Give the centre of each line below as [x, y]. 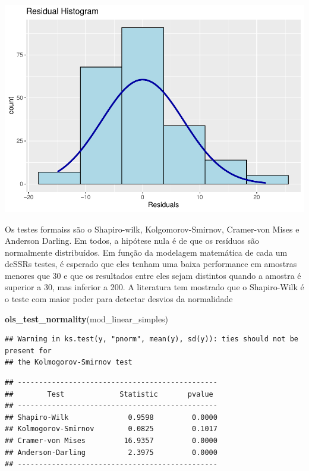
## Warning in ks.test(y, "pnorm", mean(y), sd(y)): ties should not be [152, 339]
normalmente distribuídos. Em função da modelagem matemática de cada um [146, 252]
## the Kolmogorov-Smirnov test [69, 362]
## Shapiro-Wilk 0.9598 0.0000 [111, 417]
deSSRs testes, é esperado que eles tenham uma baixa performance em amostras [151, 264]
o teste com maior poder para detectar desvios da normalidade [119, 299]
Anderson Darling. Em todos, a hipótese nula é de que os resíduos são [132, 241]
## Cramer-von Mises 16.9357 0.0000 [111, 441]
